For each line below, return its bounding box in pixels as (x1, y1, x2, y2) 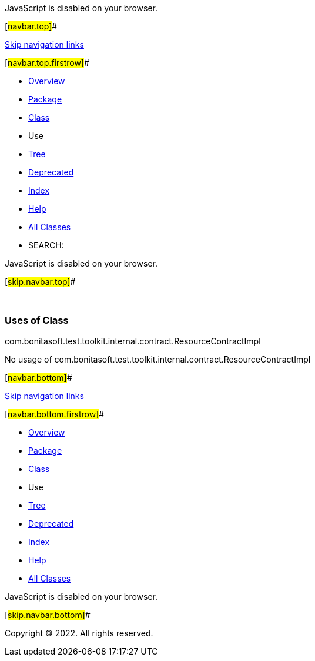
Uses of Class (5, 314, 69, 327)
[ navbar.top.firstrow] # (5, 58, 89, 68)
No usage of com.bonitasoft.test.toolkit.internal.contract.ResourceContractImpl (5, 354, 311, 364)
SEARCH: (28, 240, 64, 250)
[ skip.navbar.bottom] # (5, 609, 91, 620)
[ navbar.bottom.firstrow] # (5, 408, 105, 419)
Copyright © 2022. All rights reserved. (5, 627, 153, 638)
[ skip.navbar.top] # (5, 277, 76, 287)
